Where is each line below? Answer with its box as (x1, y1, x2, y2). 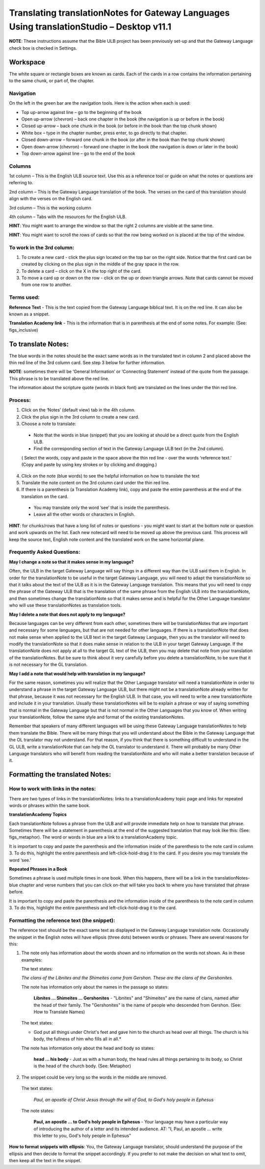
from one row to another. (21, 282, 72, 287)
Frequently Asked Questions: (9, 548, 80, 555)
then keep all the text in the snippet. (9, 1158, 82, 1164)
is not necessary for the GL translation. (9, 661, 88, 668)
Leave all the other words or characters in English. (33, 512, 135, 517)
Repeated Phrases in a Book (9, 866, 67, 872)
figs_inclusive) (9, 327, 39, 333)
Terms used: (9, 294, 40, 301)
